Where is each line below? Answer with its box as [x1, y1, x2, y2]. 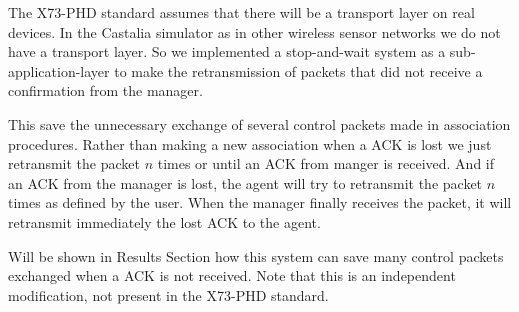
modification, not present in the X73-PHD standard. [8, 284, 329, 305]
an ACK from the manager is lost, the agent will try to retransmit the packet [8, 172, 483, 193]
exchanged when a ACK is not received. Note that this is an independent [8, 265, 456, 286]
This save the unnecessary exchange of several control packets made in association [8, 113, 511, 134]
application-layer [8, 60, 110, 81]
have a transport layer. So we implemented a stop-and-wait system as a [8, 41, 446, 62]
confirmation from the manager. [8, 80, 203, 101]
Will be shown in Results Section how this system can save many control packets [8, 245, 504, 266]
